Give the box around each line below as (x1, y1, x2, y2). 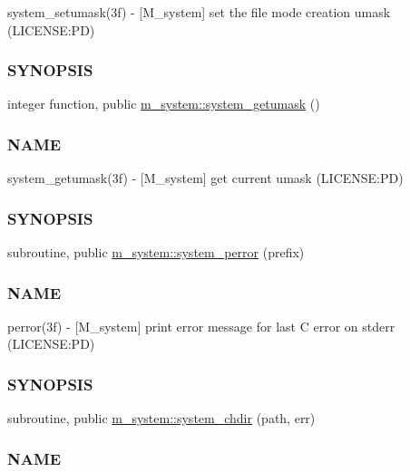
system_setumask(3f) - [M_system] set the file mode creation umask (7, 3, 391, 21)
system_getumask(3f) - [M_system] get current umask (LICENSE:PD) (7, 169, 404, 188)
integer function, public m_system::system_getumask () (7, 94, 320, 113)
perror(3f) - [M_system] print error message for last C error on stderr (7, 316, 395, 335)
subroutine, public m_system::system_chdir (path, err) (7, 409, 316, 428)
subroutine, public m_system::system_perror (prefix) (7, 243, 305, 262)
